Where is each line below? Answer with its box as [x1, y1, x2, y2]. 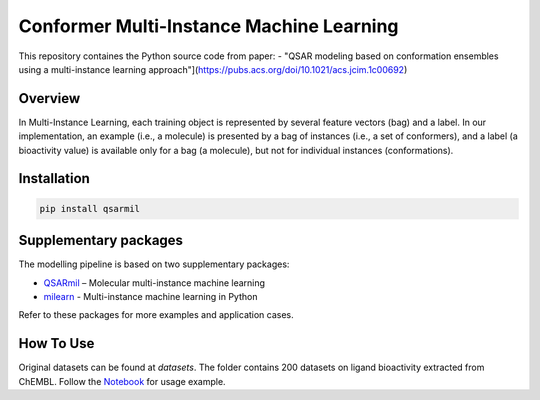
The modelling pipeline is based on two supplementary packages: [18, 258, 290, 270]
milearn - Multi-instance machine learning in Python [43, 290, 258, 302]
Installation [18, 170, 90, 187]
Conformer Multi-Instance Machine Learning [18, 15, 399, 37]
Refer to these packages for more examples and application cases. [18, 309, 294, 321]
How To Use [18, 335, 95, 352]
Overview [18, 90, 81, 107]
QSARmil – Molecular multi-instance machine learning [43, 276, 265, 289]
